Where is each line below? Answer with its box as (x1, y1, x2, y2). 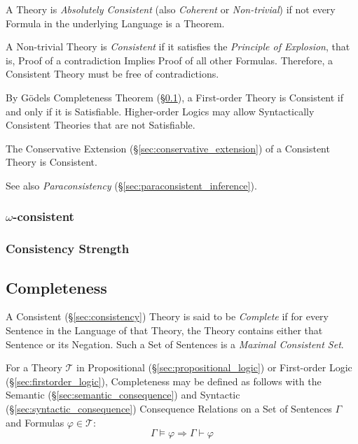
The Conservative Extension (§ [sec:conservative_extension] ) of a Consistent (6, 141, 330, 155)
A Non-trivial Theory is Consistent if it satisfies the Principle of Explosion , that (6, 39, 350, 54)
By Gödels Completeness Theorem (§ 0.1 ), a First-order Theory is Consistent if (6, 89, 344, 104)
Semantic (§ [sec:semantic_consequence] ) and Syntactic (6, 387, 240, 402)
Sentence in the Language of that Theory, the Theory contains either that (6, 323, 323, 338)
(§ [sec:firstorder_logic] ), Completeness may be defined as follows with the (6, 373, 322, 388)
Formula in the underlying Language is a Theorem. (6, 15, 225, 30)
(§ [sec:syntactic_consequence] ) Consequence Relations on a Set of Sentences (6, 401, 332, 415)
